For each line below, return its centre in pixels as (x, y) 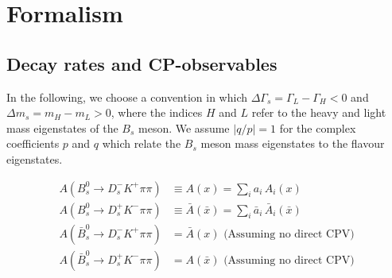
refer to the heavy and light (319, 112)
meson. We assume (184, 127)
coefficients (33, 143)
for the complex (318, 127)
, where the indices (157, 112)
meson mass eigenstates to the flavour (293, 143)
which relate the (142, 143)
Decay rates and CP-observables (142, 63)
